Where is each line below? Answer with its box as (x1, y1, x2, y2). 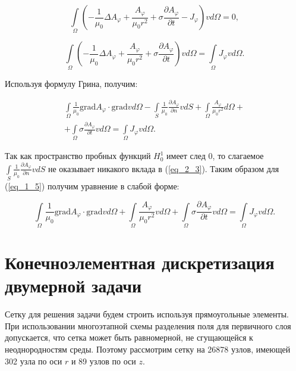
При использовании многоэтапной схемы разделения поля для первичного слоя (5, 319, 291, 332)
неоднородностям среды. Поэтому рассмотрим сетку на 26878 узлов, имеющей (5, 342, 291, 355)
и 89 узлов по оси (71, 354, 136, 367)
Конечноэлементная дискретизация (5, 250, 275, 275)
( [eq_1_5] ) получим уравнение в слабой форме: (5, 180, 180, 192)
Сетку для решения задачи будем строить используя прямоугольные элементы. (5, 308, 289, 320)
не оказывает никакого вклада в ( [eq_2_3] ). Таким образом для (48, 162, 279, 174)
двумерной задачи (5, 273, 142, 298)
